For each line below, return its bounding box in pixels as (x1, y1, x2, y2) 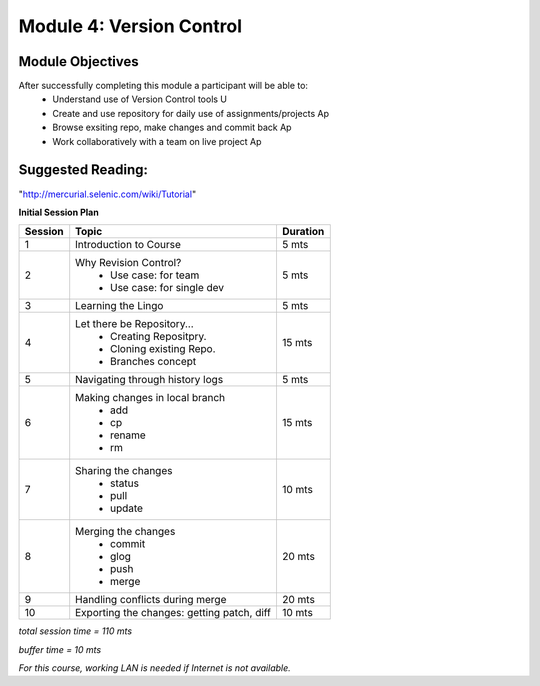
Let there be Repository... (75, 317, 194, 331)
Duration (281, 225, 325, 239)
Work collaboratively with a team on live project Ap (52, 135, 262, 147)
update (110, 501, 144, 515)
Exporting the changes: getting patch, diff (75, 606, 272, 620)
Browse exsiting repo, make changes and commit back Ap (52, 121, 292, 134)
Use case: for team (110, 268, 200, 282)
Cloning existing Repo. (110, 342, 216, 356)
